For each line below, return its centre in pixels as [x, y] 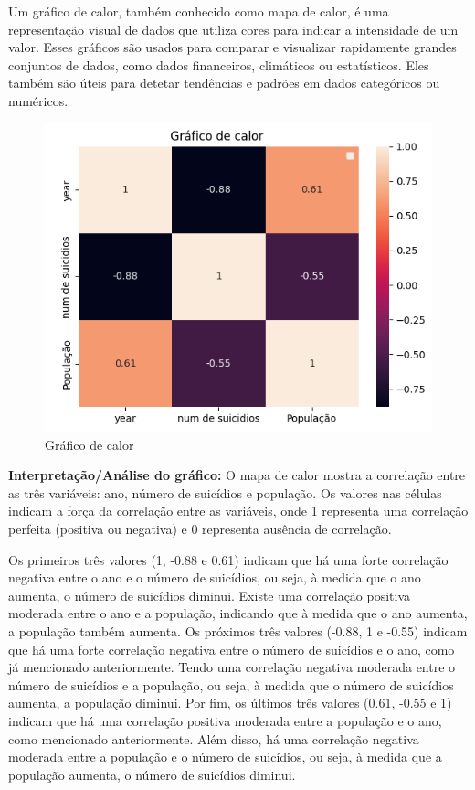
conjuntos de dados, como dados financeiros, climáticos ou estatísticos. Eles [219, 64]
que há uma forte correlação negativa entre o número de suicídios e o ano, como [232, 649]
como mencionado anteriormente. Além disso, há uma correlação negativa [214, 738]
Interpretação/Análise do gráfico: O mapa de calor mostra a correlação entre [237, 475]
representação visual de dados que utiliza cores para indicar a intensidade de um [233, 29]
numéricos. [38, 100]
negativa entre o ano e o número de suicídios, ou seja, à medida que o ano [215, 577]
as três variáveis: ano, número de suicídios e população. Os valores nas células [225, 492]
